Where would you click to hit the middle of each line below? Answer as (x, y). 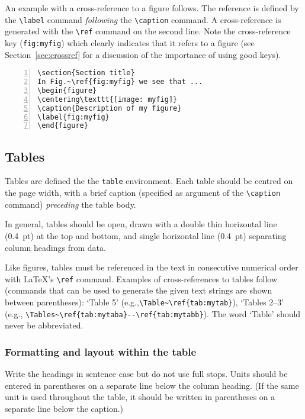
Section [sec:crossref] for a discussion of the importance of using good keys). (143, 54)
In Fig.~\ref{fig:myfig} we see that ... (120, 82)
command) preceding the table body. (70, 204)
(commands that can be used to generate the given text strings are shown (139, 290)
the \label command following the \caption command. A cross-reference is (143, 19)
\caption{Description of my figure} (110, 108)
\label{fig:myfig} (73, 117)
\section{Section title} (86, 73)
